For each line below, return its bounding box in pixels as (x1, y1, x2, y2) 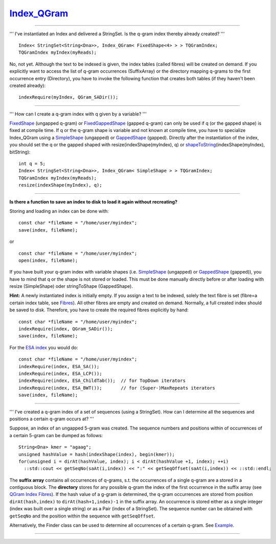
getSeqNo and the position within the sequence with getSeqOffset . (9, 513, 155, 519)
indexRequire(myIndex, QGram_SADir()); (18, 95, 119, 100)
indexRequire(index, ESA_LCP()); (18, 371, 102, 376)
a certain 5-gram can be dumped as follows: (9, 432, 103, 438)
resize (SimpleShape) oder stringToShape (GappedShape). (9, 283, 133, 289)
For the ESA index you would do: (9, 344, 78, 350)
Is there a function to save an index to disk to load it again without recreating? (9, 198, 178, 205)
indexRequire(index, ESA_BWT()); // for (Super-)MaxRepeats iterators (18, 385, 216, 391)
